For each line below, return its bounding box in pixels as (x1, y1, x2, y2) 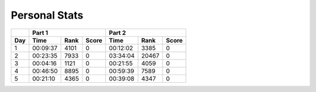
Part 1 (32, 29, 49, 37)
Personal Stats (11, 9, 84, 22)
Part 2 (109, 29, 126, 37)
